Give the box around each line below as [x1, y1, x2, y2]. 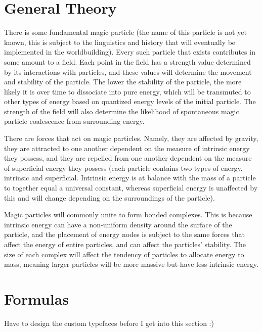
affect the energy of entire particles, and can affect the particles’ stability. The [4, 239, 246, 249]
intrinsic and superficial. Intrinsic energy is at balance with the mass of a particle [4, 172, 256, 183]
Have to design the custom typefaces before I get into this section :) [4, 317, 214, 328]
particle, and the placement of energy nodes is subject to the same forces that [4, 229, 245, 240]
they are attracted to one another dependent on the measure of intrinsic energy [4, 143, 250, 153]
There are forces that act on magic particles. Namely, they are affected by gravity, [4, 133, 258, 144]
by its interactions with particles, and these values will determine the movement [4, 66, 252, 77]
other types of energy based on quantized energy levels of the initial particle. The [4, 96, 256, 107]
